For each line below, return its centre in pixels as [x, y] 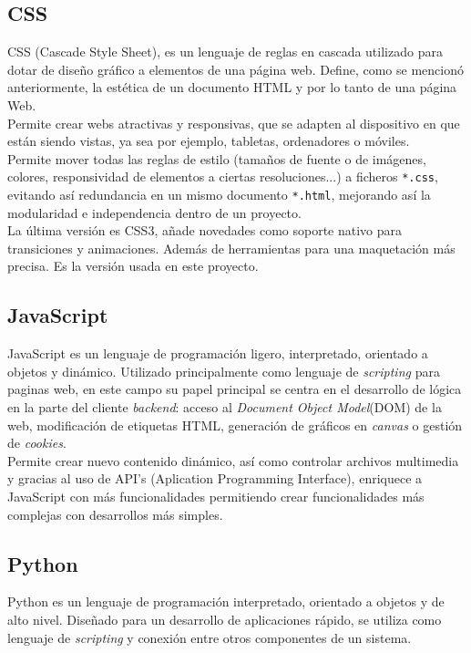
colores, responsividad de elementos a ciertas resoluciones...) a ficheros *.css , [223, 176]
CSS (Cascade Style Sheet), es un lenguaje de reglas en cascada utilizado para [225, 52]
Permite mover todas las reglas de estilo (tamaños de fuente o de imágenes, [217, 158]
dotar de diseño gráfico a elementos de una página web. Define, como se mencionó [235, 69]
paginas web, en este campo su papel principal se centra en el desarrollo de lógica [235, 389]
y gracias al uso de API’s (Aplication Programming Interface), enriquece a [215, 478]
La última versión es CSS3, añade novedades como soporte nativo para [205, 230]
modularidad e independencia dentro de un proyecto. [154, 212]
